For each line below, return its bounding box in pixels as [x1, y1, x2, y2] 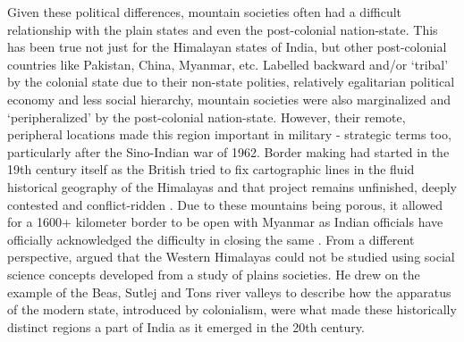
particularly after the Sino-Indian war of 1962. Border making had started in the [7, 142, 450, 161]
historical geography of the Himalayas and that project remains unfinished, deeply [7, 177, 457, 196]
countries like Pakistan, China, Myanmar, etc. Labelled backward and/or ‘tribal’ [7, 54, 449, 73]
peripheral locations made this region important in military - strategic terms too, [7, 125, 451, 144]
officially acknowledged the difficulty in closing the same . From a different [7, 229, 415, 248]
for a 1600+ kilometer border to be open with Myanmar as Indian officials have [7, 213, 443, 231]
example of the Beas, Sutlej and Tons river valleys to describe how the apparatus [7, 282, 451, 301]
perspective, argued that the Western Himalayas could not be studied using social [7, 247, 455, 266]
